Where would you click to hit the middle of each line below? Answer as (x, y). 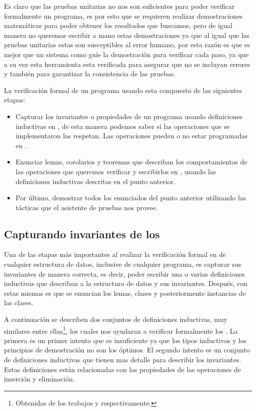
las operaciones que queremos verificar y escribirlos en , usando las (116, 171)
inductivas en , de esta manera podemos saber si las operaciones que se (123, 126)
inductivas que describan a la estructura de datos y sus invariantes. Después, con (126, 283)
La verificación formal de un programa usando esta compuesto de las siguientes (123, 90)
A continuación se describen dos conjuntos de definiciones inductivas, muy (116, 319)
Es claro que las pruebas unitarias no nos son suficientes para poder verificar (119, 6)
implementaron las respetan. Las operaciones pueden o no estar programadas (131, 136)
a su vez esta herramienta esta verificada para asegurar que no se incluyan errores (127, 64)
